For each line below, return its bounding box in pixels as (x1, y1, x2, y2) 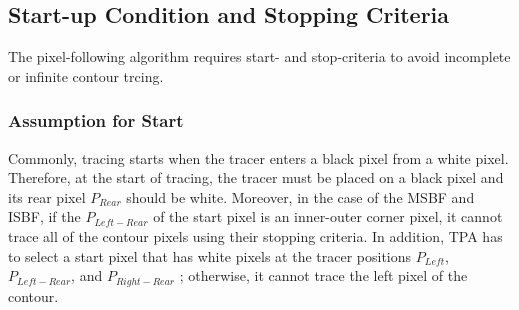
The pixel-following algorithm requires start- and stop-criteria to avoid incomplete (8, 46, 511, 67)
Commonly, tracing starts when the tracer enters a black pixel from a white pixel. (8, 147, 509, 168)
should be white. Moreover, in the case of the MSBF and (126, 186, 475, 207)
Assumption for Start (8, 108, 184, 133)
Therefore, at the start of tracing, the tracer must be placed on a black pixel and (8, 167, 504, 188)
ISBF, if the (8, 206, 81, 227)
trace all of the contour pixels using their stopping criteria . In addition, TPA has (8, 225, 503, 246)
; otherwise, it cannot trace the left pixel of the (179, 265, 468, 286)
